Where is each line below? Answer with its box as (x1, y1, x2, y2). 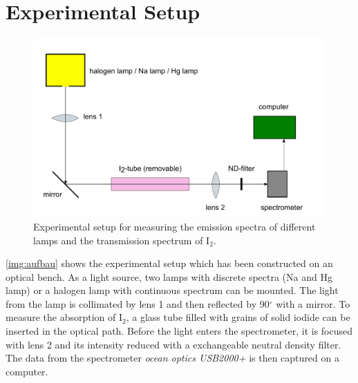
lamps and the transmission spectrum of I (33, 233, 210, 247)
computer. (6, 364, 48, 378)
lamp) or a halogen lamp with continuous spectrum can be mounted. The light (6, 283, 339, 297)
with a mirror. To (276, 296, 350, 311)
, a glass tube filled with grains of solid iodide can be (126, 310, 350, 324)
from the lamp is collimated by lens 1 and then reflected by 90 (6, 296, 270, 311)
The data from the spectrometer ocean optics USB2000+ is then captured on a (6, 351, 339, 365)
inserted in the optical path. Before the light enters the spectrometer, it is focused (6, 324, 353, 338)
